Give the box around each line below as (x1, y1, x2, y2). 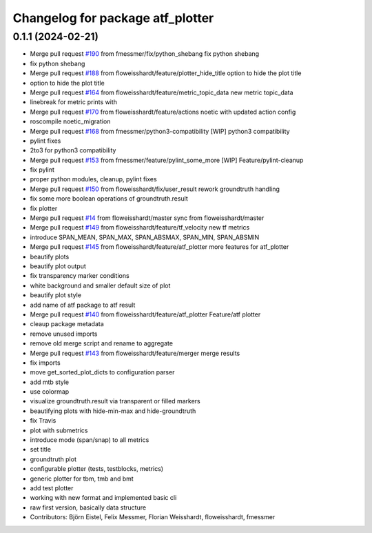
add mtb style (30, 378, 70, 386)
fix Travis (30, 416, 56, 425)
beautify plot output (30, 262, 86, 270)
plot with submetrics (30, 426, 88, 434)
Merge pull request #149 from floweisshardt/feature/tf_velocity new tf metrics (30, 223, 250, 232)
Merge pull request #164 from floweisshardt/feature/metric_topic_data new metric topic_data (30, 88, 293, 97)
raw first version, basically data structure (30, 503, 147, 512)
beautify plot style (30, 291, 82, 299)
